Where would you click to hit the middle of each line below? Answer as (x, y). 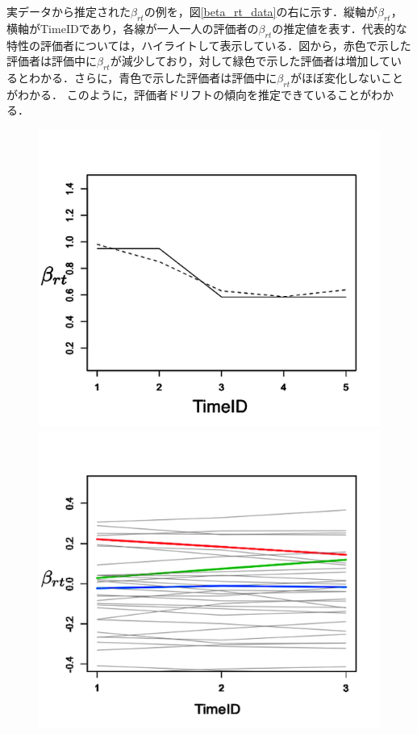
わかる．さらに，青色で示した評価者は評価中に (153, 77)
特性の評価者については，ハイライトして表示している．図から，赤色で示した (209, 45)
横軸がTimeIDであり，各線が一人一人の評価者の (133, 28)
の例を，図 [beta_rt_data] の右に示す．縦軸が (261, 11)
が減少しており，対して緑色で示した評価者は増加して (250, 61)
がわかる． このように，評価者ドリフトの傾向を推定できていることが (189, 94)
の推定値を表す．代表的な (340, 28)
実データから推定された (69, 11)
